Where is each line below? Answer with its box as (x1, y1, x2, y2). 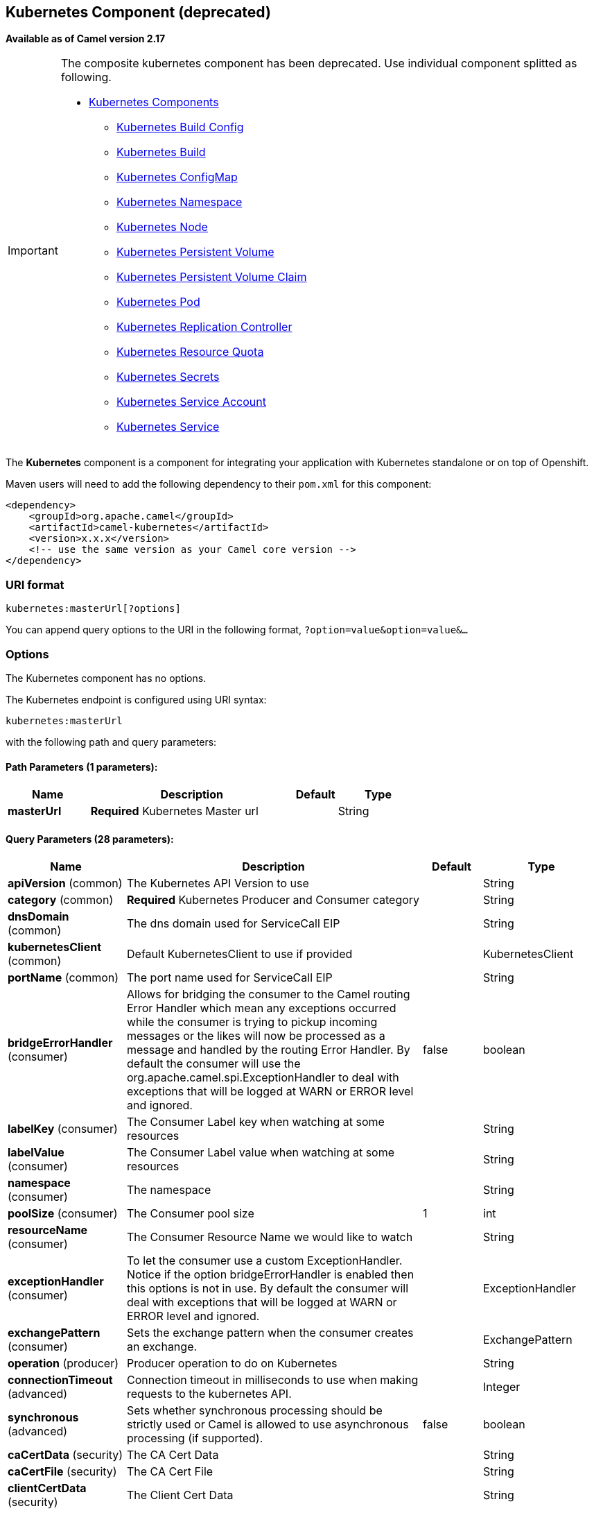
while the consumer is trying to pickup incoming (127, 1015, 378, 1029)
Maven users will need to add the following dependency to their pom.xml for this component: (6, 478, 432, 490)
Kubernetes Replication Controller (116, 320, 292, 334)
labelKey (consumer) (8, 1122, 118, 1136)
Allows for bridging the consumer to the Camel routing (127, 987, 410, 1002)
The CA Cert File (127, 1464, 213, 1479)
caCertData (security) (8, 1448, 123, 1462)
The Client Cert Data (127, 1488, 234, 1503)
